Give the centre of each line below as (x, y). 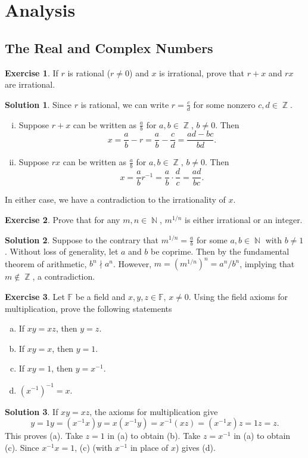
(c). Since (22, 447)
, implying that (267, 263)
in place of (149, 447)
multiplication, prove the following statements (88, 308)
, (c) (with (94, 447)
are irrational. (30, 84)
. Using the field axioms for (238, 297)
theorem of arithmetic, (46, 263)
